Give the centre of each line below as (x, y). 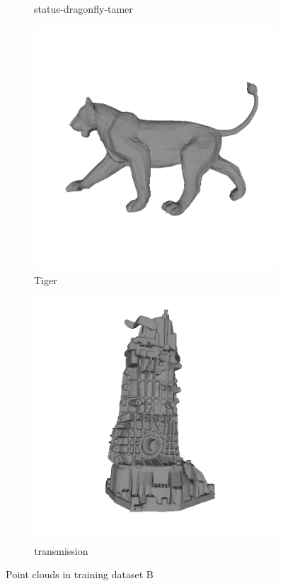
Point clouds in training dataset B (80, 574)
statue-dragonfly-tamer (83, 9)
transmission (61, 550)
